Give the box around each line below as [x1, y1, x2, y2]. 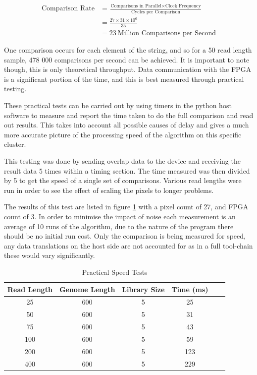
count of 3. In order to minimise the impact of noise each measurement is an [4, 211, 236, 222]
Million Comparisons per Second [117, 30, 216, 37]
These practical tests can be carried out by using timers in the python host [4, 100, 232, 111]
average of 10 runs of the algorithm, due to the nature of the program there [4, 221, 234, 231]
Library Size [122, 284, 165, 294]
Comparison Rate [42, 5, 95, 12]
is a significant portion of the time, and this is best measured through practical [4, 73, 244, 84]
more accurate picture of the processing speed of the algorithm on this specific [4, 129, 242, 139]
